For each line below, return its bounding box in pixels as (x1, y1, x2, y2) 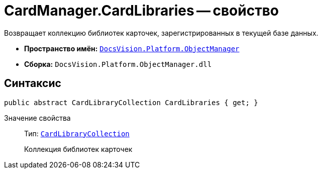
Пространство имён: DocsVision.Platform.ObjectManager (24, 44, 240, 53)
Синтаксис (4, 77, 61, 90)
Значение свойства (4, 113, 71, 122)
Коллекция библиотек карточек (24, 144, 133, 153)
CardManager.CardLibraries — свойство (4, 2, 279, 19)
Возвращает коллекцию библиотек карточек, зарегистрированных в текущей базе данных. (4, 28, 318, 37)
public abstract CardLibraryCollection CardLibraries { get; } (4, 98, 258, 107)
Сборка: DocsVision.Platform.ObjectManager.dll (24, 59, 212, 68)
